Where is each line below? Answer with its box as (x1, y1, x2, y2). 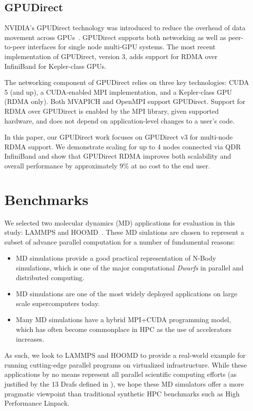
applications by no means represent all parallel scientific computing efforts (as (4, 369, 237, 379)
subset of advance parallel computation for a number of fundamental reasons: (4, 236, 235, 247)
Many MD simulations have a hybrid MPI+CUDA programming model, (16, 314, 231, 325)
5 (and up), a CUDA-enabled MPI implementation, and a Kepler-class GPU (4, 86, 232, 97)
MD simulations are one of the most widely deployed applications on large (16, 288, 237, 299)
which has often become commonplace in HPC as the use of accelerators (16, 324, 232, 334)
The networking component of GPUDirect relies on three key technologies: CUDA (4, 77, 249, 87)
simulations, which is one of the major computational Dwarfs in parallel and (16, 263, 244, 273)
